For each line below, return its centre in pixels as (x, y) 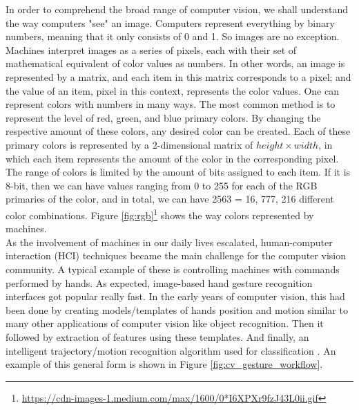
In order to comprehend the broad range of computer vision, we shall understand (177, 9)
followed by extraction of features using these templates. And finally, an (157, 336)
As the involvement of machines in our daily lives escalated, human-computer (169, 242)
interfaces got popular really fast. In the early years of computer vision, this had (175, 296)
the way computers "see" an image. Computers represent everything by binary (170, 22)
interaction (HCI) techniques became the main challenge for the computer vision (176, 255)
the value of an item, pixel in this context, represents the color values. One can (172, 90)
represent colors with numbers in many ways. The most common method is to (171, 104)
